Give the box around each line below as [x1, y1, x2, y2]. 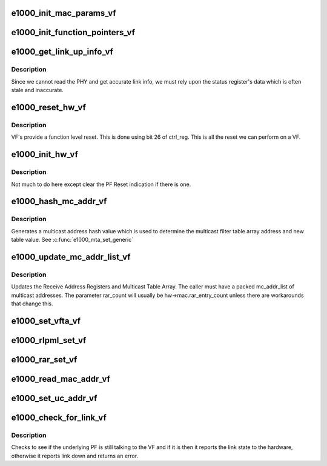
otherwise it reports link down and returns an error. [11, 452, 139, 459]
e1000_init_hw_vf [11, 149, 79, 160]
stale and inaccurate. [11, 87, 64, 94]
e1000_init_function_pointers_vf [11, 27, 136, 38]
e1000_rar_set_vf [11, 354, 78, 365]
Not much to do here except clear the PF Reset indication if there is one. [11, 181, 191, 188]
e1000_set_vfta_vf [11, 316, 81, 326]
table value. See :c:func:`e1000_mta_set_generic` [11, 236, 133, 244]
